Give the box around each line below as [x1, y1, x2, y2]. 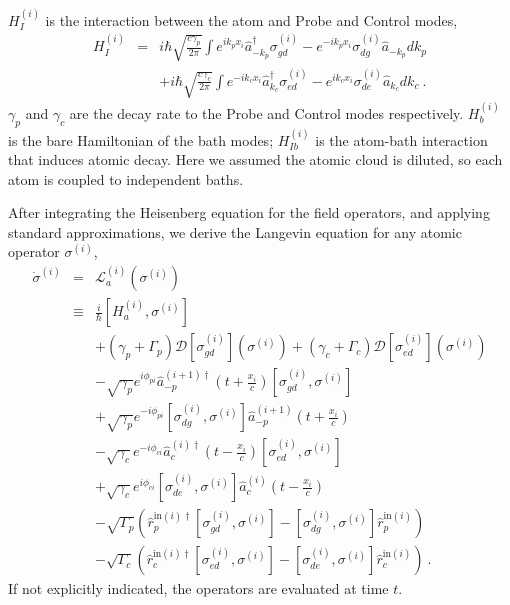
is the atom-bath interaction [315, 129, 488, 150]
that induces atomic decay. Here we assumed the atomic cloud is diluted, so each [8, 149, 503, 170]
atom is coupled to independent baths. [8, 168, 244, 189]
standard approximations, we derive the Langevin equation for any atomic [8, 221, 462, 242]
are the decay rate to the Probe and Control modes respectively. [69, 102, 464, 123]
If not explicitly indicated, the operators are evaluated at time [8, 578, 389, 599]
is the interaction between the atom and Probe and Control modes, [45, 9, 458, 30]
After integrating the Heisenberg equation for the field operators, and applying [8, 202, 490, 223]
